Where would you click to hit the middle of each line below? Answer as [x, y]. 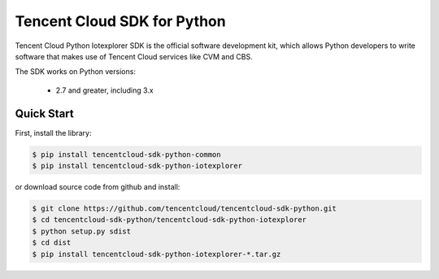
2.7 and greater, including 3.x [104, 90]
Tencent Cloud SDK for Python [121, 21]
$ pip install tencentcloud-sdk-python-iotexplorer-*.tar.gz [156, 254]
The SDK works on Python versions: [75, 72]
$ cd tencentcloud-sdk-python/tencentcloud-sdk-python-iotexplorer [170, 220]
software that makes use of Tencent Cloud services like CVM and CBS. [134, 56]
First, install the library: [53, 133]
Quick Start [44, 113]
